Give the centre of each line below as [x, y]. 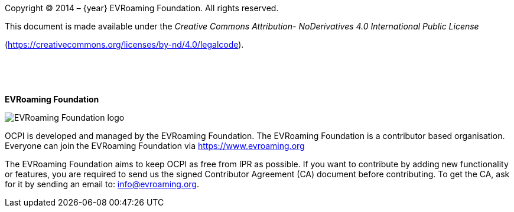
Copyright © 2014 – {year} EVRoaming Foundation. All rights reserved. [142, 8]
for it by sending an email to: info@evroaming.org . [102, 184]
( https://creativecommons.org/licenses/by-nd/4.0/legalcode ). [124, 44]
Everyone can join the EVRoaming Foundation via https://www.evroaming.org [155, 146]
